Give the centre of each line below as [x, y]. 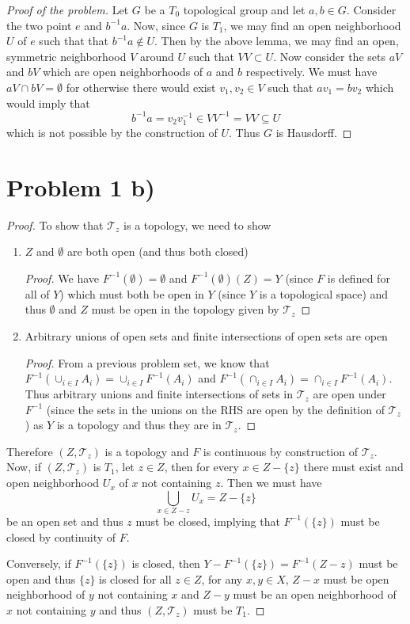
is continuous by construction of [280, 451]
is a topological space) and [324, 293]
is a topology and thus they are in [139, 425]
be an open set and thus [65, 521]
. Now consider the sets [329, 56]
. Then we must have [271, 483]
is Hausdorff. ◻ [314, 132]
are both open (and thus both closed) [158, 251]
